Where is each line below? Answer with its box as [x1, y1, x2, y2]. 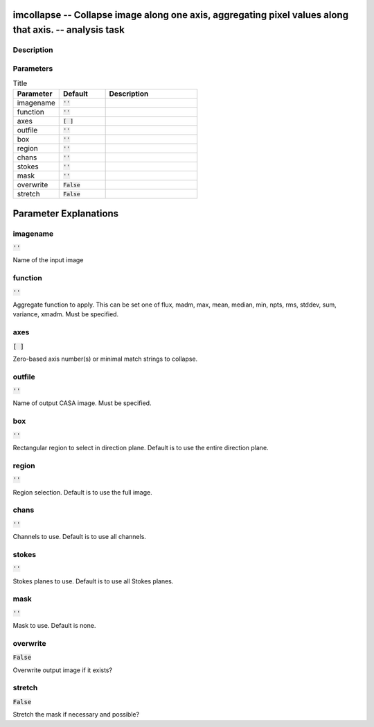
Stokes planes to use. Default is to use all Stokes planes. [12, 576, 174, 585]
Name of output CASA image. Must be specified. [12, 399, 152, 407]
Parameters [12, 63, 53, 73]
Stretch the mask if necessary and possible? [12, 710, 140, 719]
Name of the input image [12, 256, 84, 264]
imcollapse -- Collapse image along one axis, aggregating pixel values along [12, 9, 349, 21]
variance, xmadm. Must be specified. [12, 310, 119, 318]
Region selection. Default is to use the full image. [12, 488, 152, 496]
